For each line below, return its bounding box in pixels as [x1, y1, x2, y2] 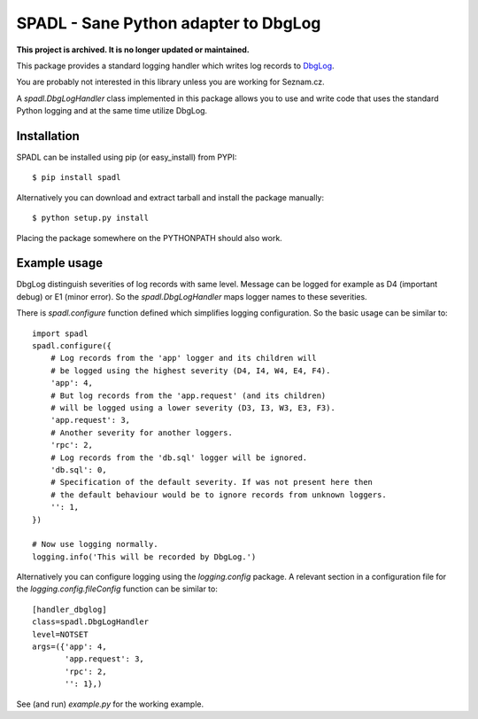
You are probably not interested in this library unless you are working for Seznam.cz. [16, 76, 325, 88]
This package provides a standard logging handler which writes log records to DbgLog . [16, 60, 335, 71]
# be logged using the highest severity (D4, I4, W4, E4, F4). [50, 365, 331, 376]
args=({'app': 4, [32, 642, 107, 652]
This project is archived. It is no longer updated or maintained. [16, 44, 250, 55]
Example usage [16, 255, 104, 270]
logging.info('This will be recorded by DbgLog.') [32, 551, 257, 562]
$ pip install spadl [32, 173, 121, 183]
